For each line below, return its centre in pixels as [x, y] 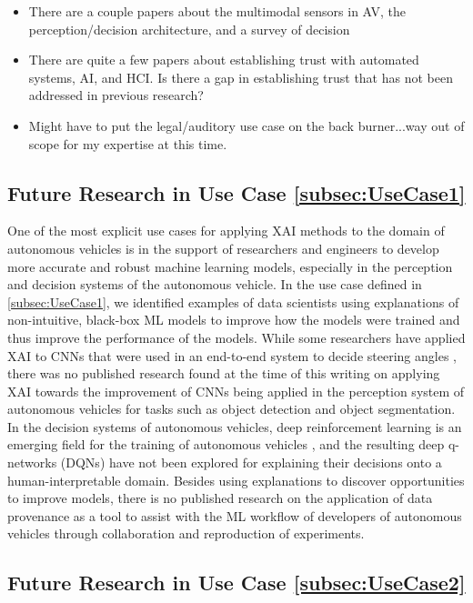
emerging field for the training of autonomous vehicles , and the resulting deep [226, 444]
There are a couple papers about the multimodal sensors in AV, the [217, 11]
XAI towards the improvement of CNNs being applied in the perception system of [236, 391]
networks [32, 462]
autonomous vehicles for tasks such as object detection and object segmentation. [231, 409]
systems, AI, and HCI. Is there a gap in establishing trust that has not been [241, 77]
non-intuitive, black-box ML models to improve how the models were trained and [234, 320]
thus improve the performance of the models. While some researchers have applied [236, 337]
